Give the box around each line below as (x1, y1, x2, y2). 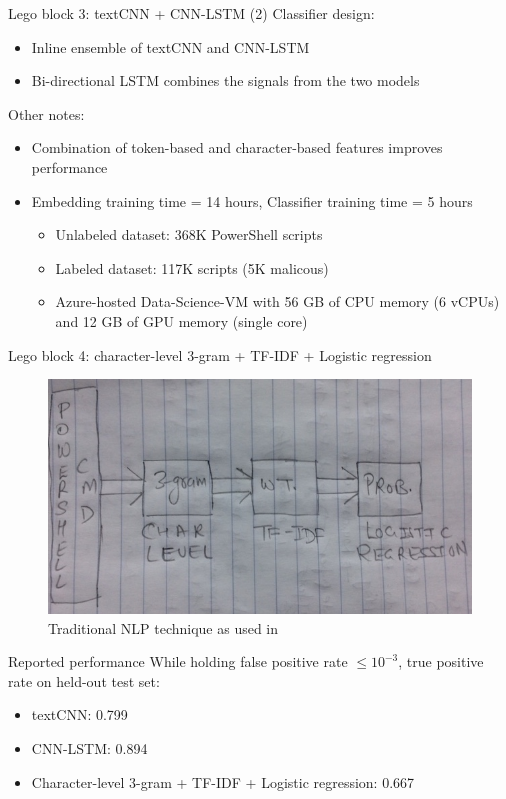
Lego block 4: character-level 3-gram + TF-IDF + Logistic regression (8, 344, 432, 365)
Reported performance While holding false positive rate (8, 651, 348, 672)
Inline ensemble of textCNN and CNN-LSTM (31, 36, 310, 57)
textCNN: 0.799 (31, 704, 128, 725)
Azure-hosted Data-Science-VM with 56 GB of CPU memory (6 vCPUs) (55, 291, 500, 312)
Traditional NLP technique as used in (48, 617, 279, 638)
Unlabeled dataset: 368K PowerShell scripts (55, 224, 323, 245)
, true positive (398, 651, 484, 672)
